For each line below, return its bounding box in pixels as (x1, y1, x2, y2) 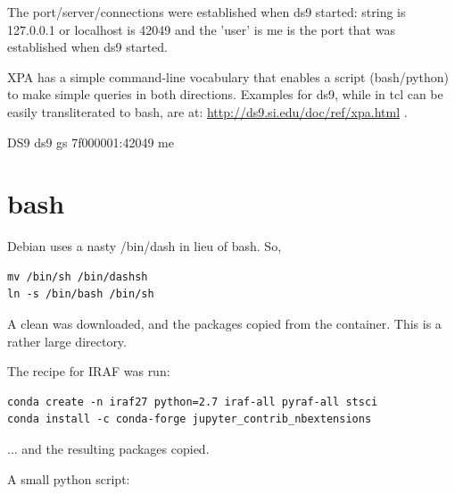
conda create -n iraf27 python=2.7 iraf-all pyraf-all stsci (7, 395, 378, 408)
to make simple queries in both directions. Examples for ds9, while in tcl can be (7, 85, 443, 104)
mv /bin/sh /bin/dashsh (7, 270, 148, 283)
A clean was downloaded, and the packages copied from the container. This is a (7, 314, 442, 333)
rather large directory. (7, 331, 127, 350)
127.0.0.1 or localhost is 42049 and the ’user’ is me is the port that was (7, 20, 395, 38)
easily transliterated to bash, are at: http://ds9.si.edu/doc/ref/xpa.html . (7, 102, 408, 121)
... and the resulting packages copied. (7, 440, 210, 458)
